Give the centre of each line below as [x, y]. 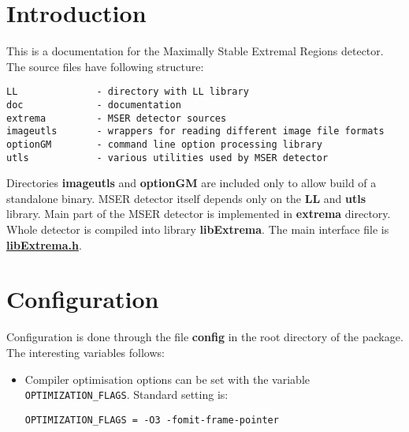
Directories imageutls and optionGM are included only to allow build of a [191, 183]
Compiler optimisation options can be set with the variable [167, 379]
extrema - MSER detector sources [117, 118]
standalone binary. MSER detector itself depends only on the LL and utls [186, 198]
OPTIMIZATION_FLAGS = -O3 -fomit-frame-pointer [152, 420]
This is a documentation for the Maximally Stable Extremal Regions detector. [195, 51]
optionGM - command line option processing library [164, 144]
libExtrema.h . [44, 244]
